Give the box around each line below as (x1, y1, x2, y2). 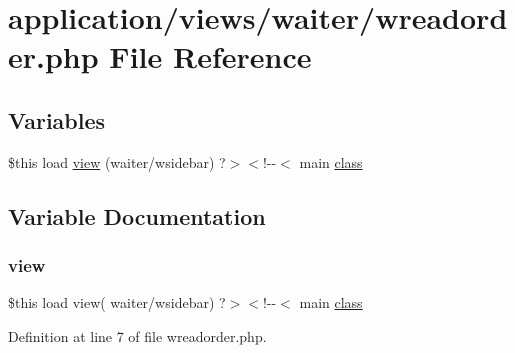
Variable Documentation (8, 200, 266, 231)
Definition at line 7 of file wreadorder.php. (8, 325, 267, 346)
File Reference (109, 36, 312, 77)
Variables (8, 104, 106, 135)
